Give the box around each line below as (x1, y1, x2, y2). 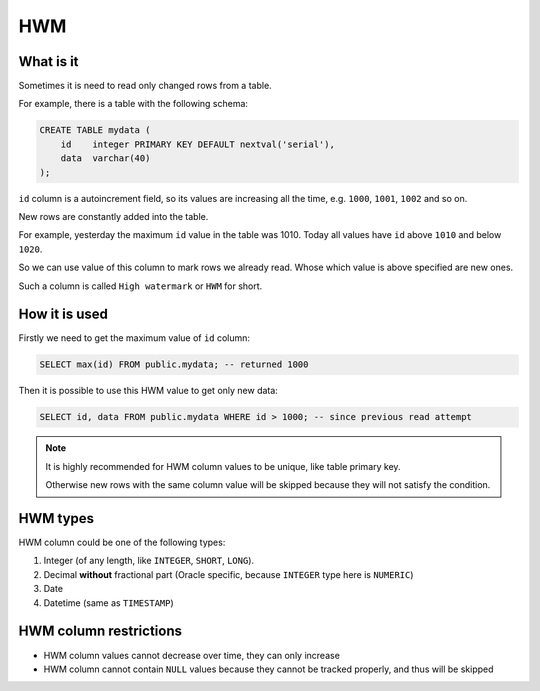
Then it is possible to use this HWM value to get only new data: (18, 385, 279, 397)
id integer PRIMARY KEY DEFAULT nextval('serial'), (60, 138, 335, 150)
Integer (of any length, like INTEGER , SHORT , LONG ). (43, 555, 255, 567)
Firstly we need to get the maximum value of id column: (18, 332, 250, 344)
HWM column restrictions (18, 623, 183, 640)
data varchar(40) (60, 153, 151, 164)
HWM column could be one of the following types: (18, 536, 226, 549)
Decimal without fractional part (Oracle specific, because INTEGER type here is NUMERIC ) (43, 568, 414, 580)
